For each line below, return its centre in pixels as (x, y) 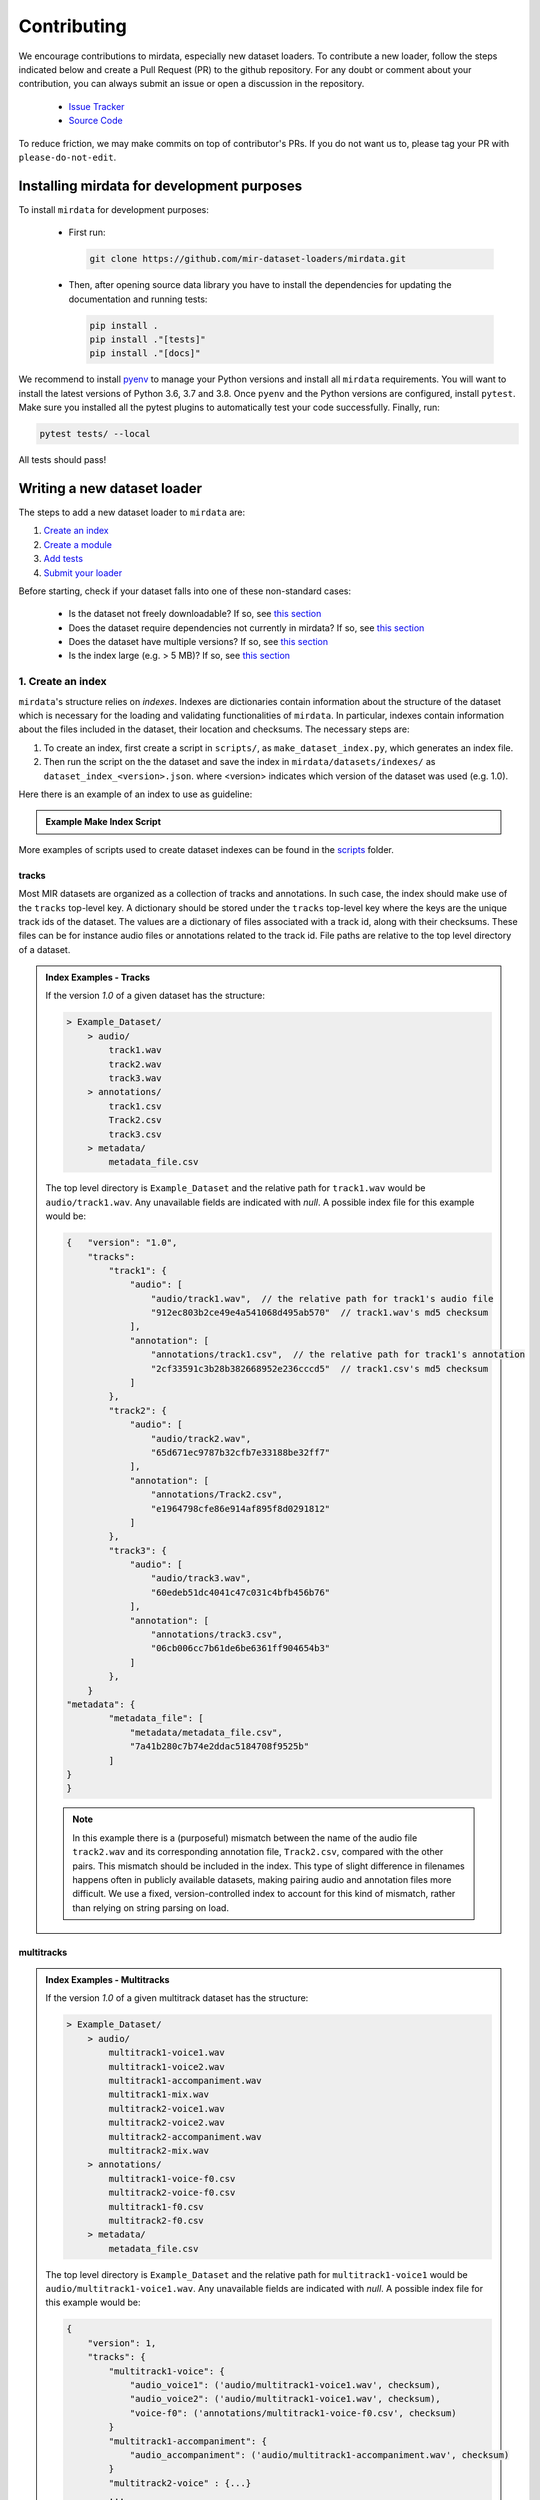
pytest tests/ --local (95, 434)
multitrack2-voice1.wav (166, 2108)
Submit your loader (83, 572)
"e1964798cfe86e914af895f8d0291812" (240, 1508)
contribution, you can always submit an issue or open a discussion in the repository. (191, 84)
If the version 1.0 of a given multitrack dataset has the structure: (177, 1998)
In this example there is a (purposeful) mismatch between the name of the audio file (245, 1837)
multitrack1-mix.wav (159, 2094)
